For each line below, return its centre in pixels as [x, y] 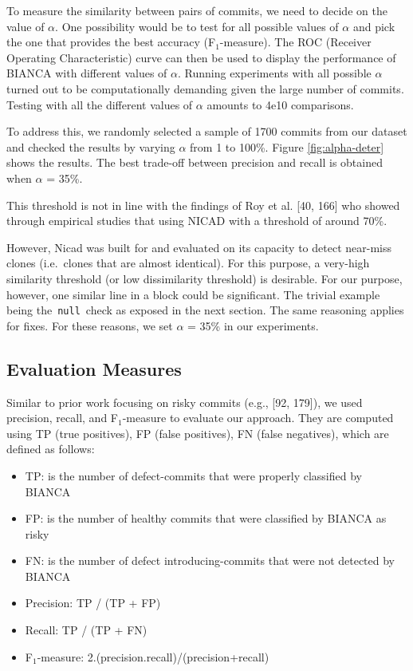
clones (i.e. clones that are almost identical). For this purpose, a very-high [188, 263]
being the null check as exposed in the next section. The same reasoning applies [205, 310]
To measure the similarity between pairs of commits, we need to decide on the [197, 10]
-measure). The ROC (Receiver [295, 42]
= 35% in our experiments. [253, 325]
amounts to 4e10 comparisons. [280, 104]
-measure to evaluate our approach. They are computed [258, 418]
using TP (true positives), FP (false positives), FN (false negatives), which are [198, 433]
